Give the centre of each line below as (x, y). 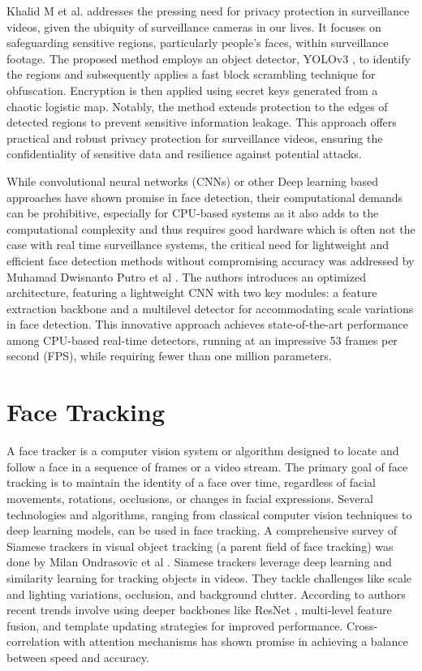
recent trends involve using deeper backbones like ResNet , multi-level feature (199, 610)
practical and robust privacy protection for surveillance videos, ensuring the (195, 138)
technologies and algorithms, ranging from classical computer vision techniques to (209, 514)
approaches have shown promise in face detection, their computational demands (205, 197)
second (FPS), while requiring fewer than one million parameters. (169, 356)
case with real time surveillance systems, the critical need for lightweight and (198, 245)
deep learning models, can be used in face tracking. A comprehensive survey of (202, 530)
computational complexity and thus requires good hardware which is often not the (211, 228)
